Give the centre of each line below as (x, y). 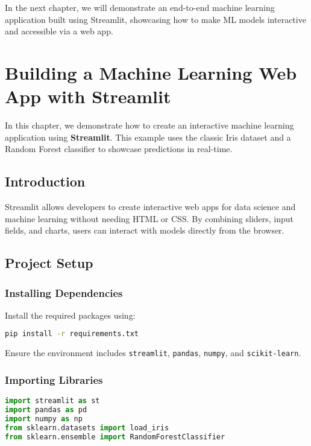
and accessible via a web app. (59, 31)
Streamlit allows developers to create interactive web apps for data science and (150, 207)
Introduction (45, 181)
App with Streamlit (88, 96)
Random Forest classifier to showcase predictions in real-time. (119, 149)
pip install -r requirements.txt (72, 334)
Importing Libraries (54, 379)
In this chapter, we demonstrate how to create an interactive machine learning (149, 125)
